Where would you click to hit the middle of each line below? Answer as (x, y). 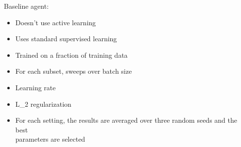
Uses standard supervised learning (66, 39)
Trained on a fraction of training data (71, 55)
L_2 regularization (43, 104)
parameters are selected (50, 139)
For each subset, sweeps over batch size (74, 71)
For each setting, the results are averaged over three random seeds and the (126, 120)
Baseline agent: (26, 6)
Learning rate (35, 87)
